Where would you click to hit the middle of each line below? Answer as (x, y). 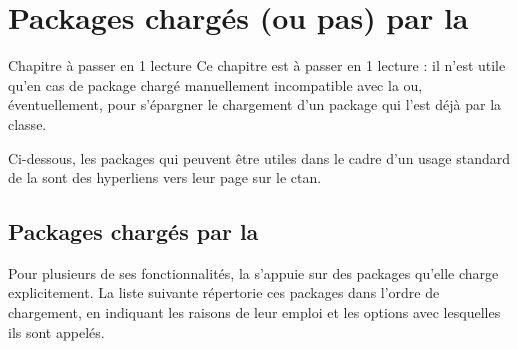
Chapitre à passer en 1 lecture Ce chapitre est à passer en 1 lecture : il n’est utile (257, 65)
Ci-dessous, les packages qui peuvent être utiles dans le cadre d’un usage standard (259, 157)
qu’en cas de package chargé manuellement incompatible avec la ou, (215, 84)
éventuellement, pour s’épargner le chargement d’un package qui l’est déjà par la (255, 104)
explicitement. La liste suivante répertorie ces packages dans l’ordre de (224, 292)
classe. (27, 123)
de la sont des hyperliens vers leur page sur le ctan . (165, 177)
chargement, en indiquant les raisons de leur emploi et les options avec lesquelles (254, 312)
